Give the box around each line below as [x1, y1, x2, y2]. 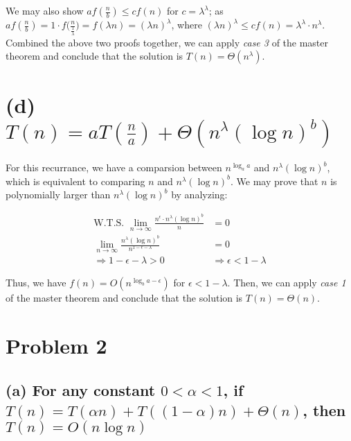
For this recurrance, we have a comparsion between [6, 160, 222, 175]
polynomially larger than [6, 187, 111, 202]
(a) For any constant [6, 379, 156, 400]
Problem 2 [6, 331, 107, 360]
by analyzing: [171, 187, 228, 202]
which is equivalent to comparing [6, 173, 145, 188]
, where [171, 17, 202, 31]
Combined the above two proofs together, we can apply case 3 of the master [6, 35, 329, 49]
